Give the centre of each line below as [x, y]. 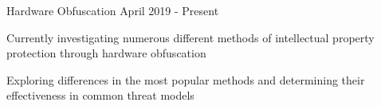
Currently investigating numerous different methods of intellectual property [190, 37]
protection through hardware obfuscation [106, 53]
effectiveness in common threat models [100, 95]
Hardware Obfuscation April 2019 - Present [113, 10]
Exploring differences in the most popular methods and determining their [186, 79]
